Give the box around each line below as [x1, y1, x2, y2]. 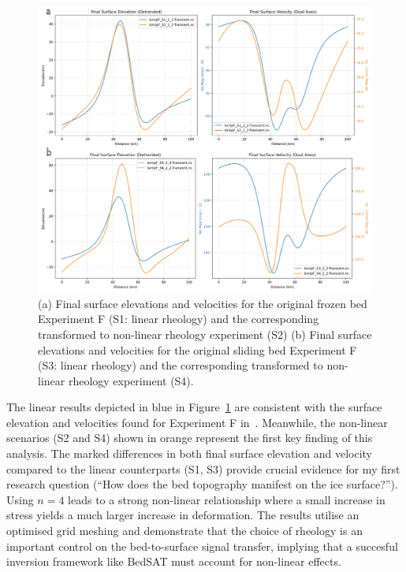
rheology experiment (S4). [68, 372, 194, 388]
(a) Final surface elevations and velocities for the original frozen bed [38, 295, 367, 311]
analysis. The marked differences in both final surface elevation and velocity [6, 445, 372, 462]
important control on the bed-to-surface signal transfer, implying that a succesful [6, 537, 398, 554]
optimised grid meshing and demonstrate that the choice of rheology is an [6, 522, 363, 539]
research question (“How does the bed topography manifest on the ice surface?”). [6, 476, 398, 492]
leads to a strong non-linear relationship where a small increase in [68, 491, 386, 507]
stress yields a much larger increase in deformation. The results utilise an [6, 507, 359, 523]
